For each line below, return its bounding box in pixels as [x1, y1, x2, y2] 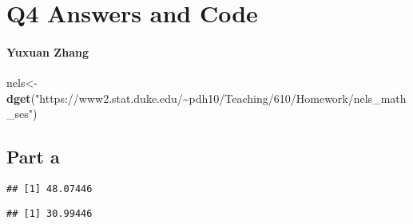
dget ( [6, 89, 36, 106]
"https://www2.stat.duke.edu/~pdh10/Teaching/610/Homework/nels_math [35, 89, 407, 106]
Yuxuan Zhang [6, 43, 89, 60]
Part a [6, 144, 60, 169]
